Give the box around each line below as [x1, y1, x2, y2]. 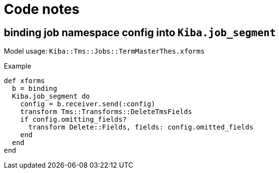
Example [4, 62, 32, 71]
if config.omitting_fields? [20, 115, 127, 124]
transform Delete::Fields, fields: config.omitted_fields [28, 123, 254, 131]
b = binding [12, 85, 57, 93]
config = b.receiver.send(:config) [20, 100, 155, 108]
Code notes [4, 1, 80, 17]
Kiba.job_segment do [12, 92, 90, 101]
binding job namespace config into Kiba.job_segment [4, 26, 276, 39]
